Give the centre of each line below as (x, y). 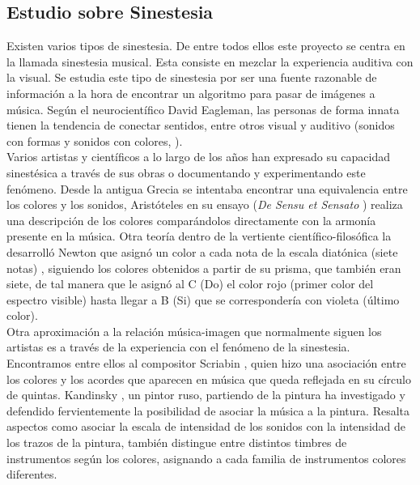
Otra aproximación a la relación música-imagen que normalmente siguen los (194, 331)
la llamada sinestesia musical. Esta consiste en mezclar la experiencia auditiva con (210, 61)
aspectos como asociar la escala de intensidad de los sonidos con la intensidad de (206, 426)
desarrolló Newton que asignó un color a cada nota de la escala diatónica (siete (202, 251)
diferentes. (32, 474)
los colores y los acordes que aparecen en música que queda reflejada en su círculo (209, 379)
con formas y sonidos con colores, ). (95, 140)
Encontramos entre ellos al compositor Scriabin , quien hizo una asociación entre (206, 363)
